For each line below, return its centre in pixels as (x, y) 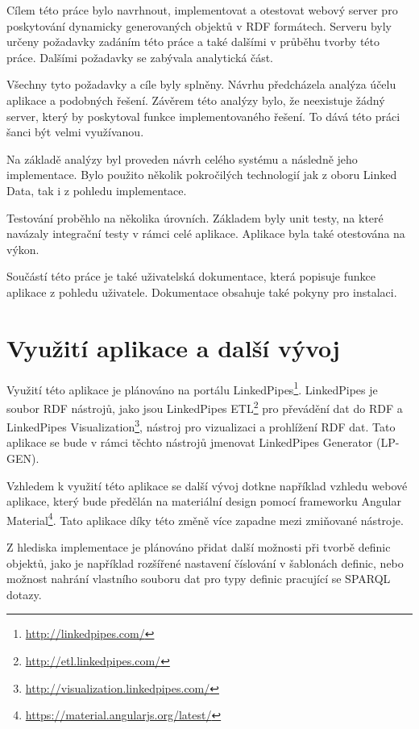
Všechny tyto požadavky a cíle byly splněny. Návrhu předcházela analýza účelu (201, 84)
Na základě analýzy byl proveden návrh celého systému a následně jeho (182, 158)
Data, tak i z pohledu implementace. (97, 190)
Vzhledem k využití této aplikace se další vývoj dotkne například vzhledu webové (207, 485)
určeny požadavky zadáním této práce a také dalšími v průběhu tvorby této (193, 42)
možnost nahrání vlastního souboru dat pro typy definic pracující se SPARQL (199, 579)
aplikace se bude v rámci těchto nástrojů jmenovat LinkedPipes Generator (190, 442)
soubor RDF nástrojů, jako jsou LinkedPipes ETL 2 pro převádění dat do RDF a (205, 406)
